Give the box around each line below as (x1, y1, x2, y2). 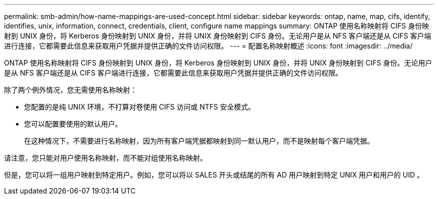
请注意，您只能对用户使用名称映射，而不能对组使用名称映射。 (4, 153, 207, 162)
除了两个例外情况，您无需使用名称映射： (4, 85, 137, 94)
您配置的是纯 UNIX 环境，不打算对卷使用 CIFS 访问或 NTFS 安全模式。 (24, 102, 255, 111)
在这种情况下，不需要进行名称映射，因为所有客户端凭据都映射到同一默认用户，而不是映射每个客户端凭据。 (24, 136, 374, 145)
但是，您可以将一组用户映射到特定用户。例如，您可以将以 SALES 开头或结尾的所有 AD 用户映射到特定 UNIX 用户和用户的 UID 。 (4, 170, 424, 179)
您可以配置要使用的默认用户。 (24, 119, 122, 128)
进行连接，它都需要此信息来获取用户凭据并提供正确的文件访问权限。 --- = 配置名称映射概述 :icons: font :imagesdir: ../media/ (4, 41, 413, 50)
